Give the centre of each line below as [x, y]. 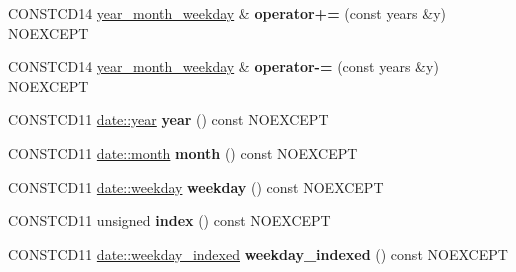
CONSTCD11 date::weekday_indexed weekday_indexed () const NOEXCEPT [258, 253]
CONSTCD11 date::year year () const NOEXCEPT [168, 119]
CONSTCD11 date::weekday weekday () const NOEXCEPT [196, 186]
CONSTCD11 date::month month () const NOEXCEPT [183, 152]
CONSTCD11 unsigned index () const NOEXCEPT [169, 220]
